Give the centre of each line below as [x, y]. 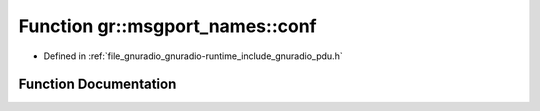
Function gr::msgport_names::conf [167, 26]
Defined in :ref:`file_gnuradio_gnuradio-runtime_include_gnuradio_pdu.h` [193, 56]
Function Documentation [97, 84]
